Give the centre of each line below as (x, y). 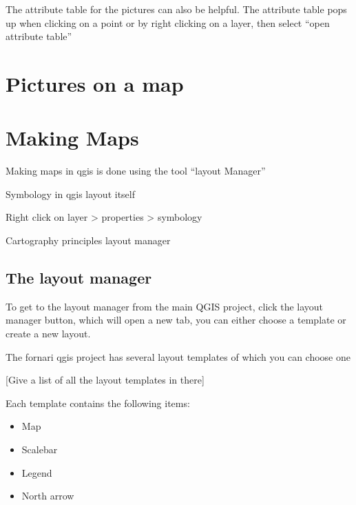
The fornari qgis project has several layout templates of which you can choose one (178, 356)
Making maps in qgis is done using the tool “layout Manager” (136, 171)
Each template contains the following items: (98, 403)
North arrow (48, 496)
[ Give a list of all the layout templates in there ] (105, 380)
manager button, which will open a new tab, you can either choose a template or (176, 320)
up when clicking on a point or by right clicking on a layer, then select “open (168, 22)
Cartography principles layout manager (88, 240)
